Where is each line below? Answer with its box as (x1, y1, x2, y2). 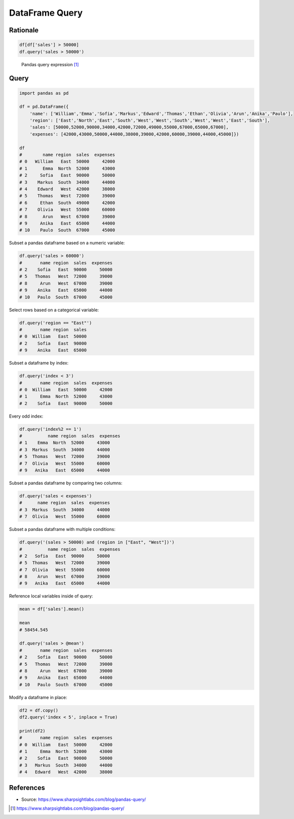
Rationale (9, 26, 39, 34)
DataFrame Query (9, 7, 83, 18)
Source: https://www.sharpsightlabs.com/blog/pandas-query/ (21, 796, 147, 802)
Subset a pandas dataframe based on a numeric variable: (9, 240, 125, 246)
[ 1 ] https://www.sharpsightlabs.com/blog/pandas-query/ (10, 805, 124, 811)
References (9, 783, 45, 792)
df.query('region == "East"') (19, 320, 92, 325)
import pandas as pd (19, 90, 69, 96)
